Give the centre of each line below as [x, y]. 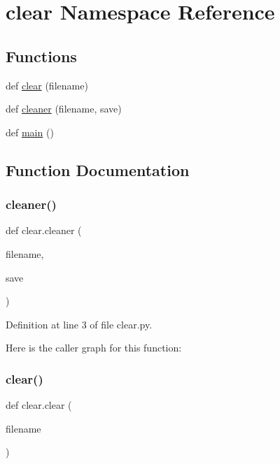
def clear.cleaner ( [44, 230]
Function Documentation [98, 169]
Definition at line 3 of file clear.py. [79, 324]
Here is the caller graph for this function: [94, 348]
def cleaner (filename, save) [64, 109]
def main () [30, 132]
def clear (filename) [47, 85]
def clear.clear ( [39, 405]
